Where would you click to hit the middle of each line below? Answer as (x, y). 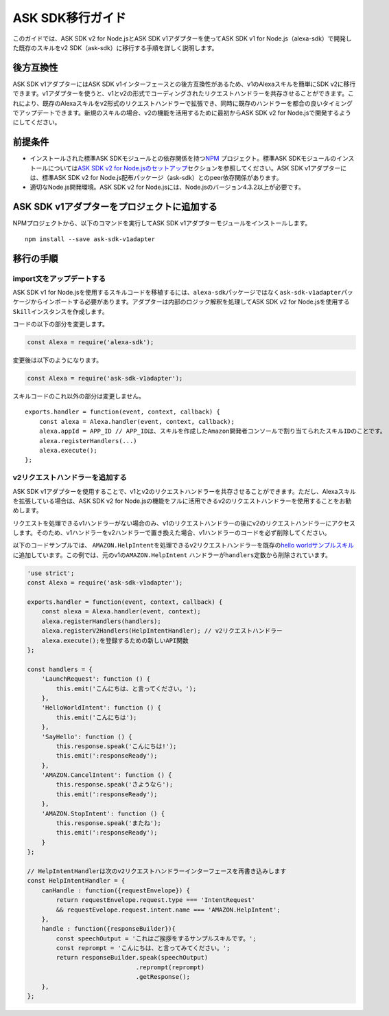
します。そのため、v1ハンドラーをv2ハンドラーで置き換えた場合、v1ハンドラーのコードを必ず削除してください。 (172, 533)
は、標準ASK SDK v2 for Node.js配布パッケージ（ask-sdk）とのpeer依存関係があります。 (156, 178)
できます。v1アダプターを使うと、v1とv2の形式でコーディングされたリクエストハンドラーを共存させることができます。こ (184, 93)
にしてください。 (37, 122)
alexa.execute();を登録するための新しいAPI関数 (115, 640)
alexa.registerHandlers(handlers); (101, 621)
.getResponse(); (163, 977)
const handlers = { (60, 669)
